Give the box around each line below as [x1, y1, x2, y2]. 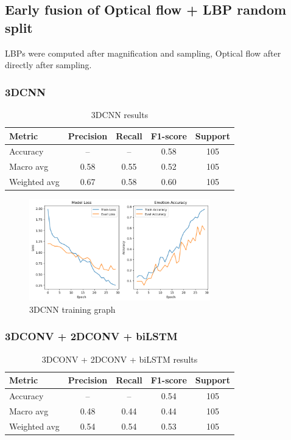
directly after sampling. [5, 58, 92, 71]
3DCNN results [91, 108, 149, 120]
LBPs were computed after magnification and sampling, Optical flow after [5, 46, 281, 59]
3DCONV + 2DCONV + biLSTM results [41, 352, 198, 365]
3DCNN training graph [29, 302, 116, 315]
